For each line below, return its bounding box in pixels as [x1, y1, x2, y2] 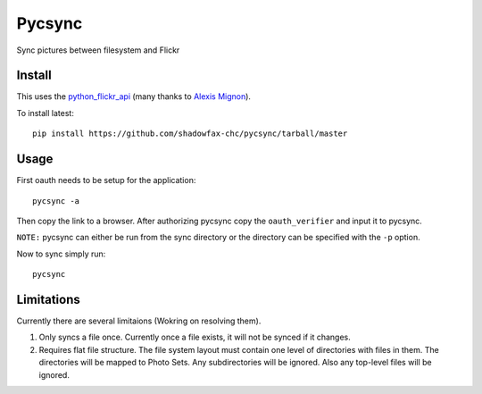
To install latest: [16, 107, 75, 118]
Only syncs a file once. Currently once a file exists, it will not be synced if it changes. [38, 331, 352, 343]
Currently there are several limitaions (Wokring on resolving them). [16, 315, 262, 326]
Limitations [16, 291, 80, 307]
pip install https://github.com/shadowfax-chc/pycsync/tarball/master [32, 129, 348, 138]
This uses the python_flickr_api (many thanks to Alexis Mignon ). [16, 91, 252, 102]
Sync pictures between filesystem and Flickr [16, 45, 180, 55]
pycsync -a [32, 196, 80, 205]
